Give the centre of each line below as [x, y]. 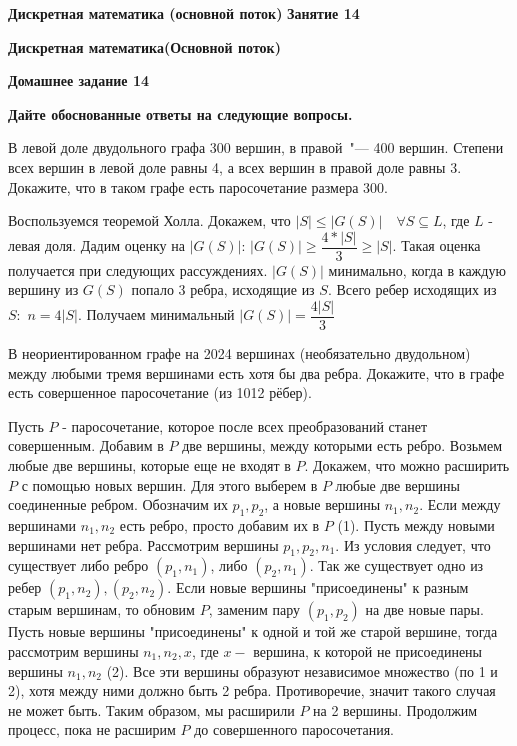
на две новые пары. [424, 609]
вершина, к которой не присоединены [368, 651]
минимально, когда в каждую [417, 269]
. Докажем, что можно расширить [407, 465]
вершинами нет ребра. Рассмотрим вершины [143, 544]
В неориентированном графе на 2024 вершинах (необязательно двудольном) [239, 353]
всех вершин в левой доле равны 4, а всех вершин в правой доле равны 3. [235, 166]
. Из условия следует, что [413, 544]
